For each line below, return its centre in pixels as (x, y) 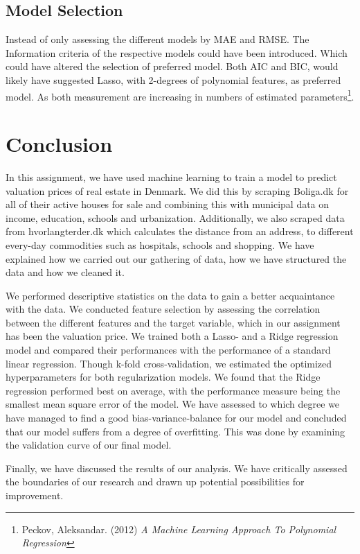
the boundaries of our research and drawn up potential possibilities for (155, 482)
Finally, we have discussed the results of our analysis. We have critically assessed (177, 468)
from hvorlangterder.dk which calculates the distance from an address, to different (180, 231)
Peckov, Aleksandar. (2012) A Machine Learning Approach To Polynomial (179, 529)
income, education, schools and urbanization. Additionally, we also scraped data (175, 217)
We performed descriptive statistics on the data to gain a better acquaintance (170, 295)
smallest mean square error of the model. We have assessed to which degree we (173, 404)
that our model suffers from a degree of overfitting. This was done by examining (175, 431)
